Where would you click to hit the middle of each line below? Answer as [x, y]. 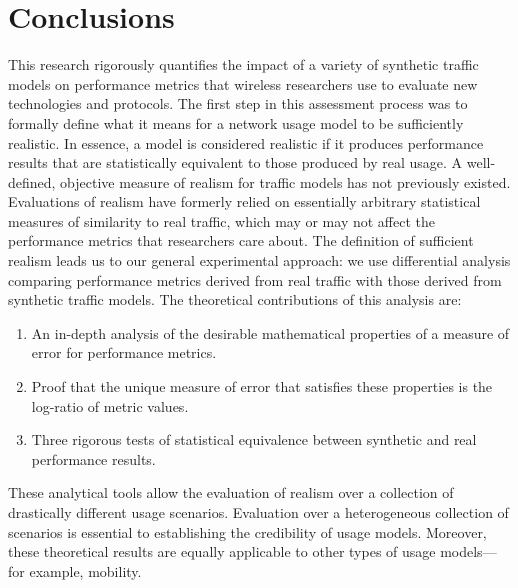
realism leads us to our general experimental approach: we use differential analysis [259, 260]
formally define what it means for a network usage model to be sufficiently [236, 122]
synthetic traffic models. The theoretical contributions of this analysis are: [235, 299]
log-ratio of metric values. [110, 405]
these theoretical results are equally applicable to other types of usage [222, 551]
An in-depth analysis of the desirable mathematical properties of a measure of [270, 332]
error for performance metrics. [124, 352]
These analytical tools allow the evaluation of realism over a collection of [231, 492]
